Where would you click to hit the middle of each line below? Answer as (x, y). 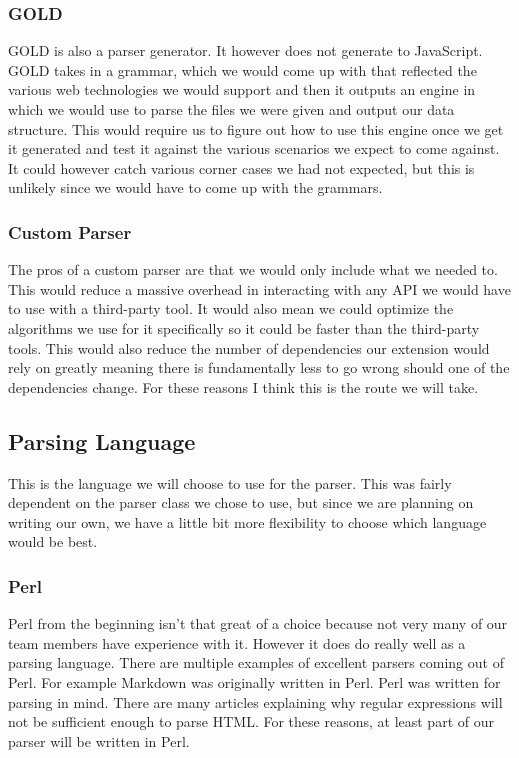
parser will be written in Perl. (99, 740)
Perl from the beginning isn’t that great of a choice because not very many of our (258, 623)
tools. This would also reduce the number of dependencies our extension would (249, 347)
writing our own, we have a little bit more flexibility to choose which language (247, 521)
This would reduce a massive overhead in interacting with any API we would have (259, 288)
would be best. (53, 541)
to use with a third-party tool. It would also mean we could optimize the (231, 308)
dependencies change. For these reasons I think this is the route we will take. (243, 386)
